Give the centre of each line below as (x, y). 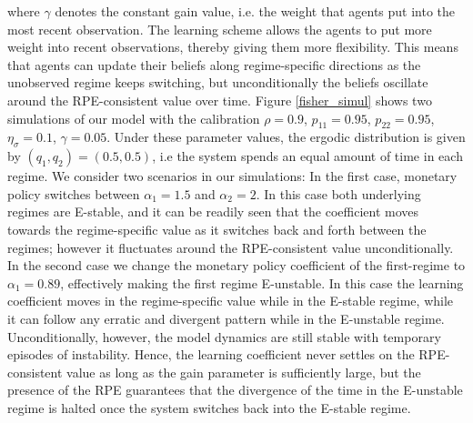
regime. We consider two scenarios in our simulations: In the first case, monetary (232, 176)
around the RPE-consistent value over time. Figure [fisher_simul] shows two (220, 100)
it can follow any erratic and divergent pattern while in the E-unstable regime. (226, 318)
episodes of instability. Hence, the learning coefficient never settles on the (211, 354)
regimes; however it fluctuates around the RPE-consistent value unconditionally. (231, 247)
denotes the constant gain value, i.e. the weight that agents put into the (255, 11)
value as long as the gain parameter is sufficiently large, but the (244, 372)
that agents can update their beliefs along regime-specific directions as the (214, 64)
